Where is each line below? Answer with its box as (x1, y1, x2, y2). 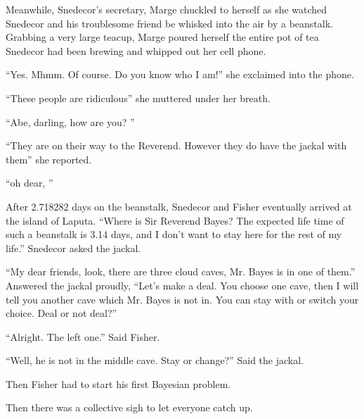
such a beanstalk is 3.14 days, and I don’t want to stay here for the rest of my (6, 227, 342, 242)
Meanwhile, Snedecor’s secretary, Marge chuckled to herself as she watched (6, 2, 327, 16)
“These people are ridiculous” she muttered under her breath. (6, 90, 271, 105)
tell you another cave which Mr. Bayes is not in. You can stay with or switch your (6, 292, 359, 306)
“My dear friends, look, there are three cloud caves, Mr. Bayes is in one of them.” (6, 264, 356, 279)
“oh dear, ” (6, 175, 53, 190)
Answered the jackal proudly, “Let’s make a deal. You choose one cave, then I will (6, 277, 359, 292)
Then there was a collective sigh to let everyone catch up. (6, 400, 253, 415)
